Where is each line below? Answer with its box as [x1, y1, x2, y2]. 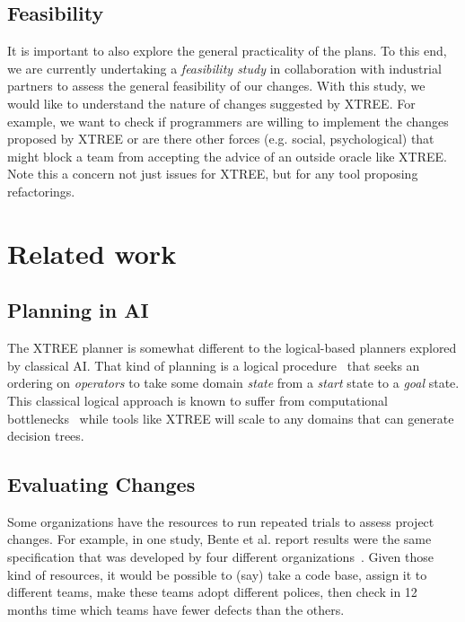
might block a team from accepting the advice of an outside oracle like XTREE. [7, 146, 447, 165]
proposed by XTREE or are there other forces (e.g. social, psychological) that [7, 129, 434, 148]
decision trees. [7, 426, 84, 445]
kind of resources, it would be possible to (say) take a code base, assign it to [7, 565, 427, 583]
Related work [7, 234, 177, 271]
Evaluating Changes [7, 470, 196, 498]
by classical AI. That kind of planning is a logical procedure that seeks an [7, 355, 420, 374]
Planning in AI [7, 296, 149, 324]
